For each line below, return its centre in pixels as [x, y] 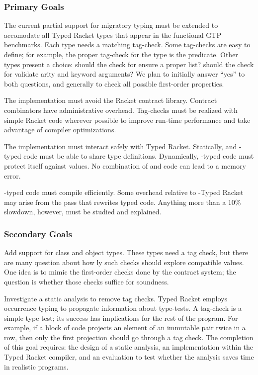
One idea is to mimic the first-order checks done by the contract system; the [120, 272]
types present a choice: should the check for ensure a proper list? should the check [129, 64]
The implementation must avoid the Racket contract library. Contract [111, 100]
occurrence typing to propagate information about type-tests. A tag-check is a [123, 308]
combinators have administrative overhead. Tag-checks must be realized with [121, 110]
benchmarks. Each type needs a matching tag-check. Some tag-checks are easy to [127, 45]
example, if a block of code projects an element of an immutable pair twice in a [125, 328]
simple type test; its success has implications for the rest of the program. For [121, 318]
